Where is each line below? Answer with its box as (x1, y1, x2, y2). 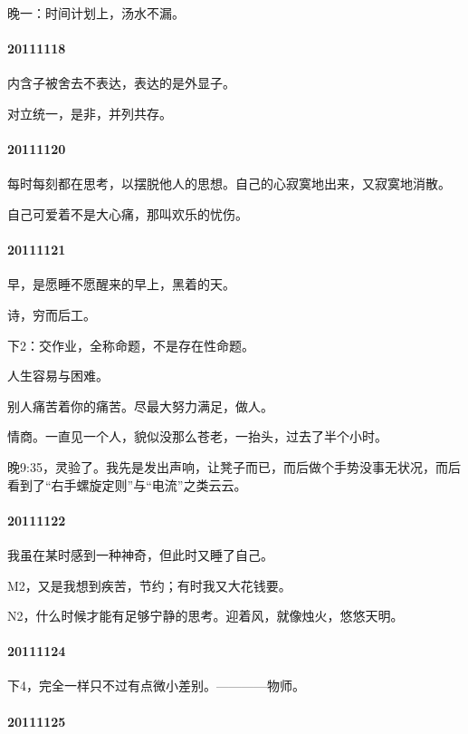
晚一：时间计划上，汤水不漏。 (7, 4, 185, 22)
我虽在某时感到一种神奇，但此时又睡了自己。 (7, 545, 273, 564)
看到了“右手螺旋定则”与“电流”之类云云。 (7, 475, 247, 494)
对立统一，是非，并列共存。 (7, 103, 172, 122)
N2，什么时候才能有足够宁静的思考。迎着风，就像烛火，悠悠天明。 (7, 606, 404, 625)
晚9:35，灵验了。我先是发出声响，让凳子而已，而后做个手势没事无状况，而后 (7, 457, 461, 476)
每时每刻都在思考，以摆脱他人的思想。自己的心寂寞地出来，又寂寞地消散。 (7, 174, 451, 193)
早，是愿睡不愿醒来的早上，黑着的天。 (7, 275, 235, 294)
